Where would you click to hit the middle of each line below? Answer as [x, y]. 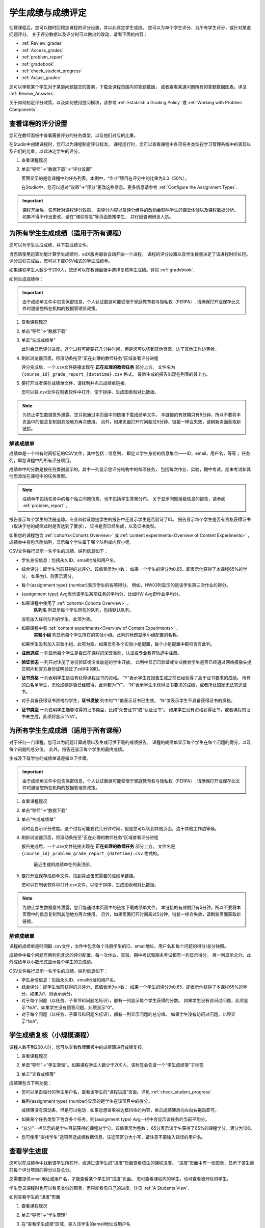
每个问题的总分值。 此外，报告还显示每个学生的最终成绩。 [68, 749]
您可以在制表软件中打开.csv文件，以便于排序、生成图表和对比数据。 [90, 885]
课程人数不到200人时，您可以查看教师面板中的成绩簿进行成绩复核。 [78, 1047]
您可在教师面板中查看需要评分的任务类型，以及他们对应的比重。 [74, 135]
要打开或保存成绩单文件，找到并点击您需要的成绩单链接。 [79, 876]
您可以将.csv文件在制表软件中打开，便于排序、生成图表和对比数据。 [90, 392]
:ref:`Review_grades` [42, 43]
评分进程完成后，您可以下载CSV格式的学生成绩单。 [61, 261]
